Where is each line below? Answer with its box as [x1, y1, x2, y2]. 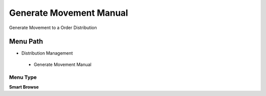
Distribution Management [21, 50, 73, 56]
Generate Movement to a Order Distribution [9, 25, 97, 31]
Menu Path [9, 37, 43, 46]
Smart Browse [9, 84, 39, 90]
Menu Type [9, 74, 37, 81]
